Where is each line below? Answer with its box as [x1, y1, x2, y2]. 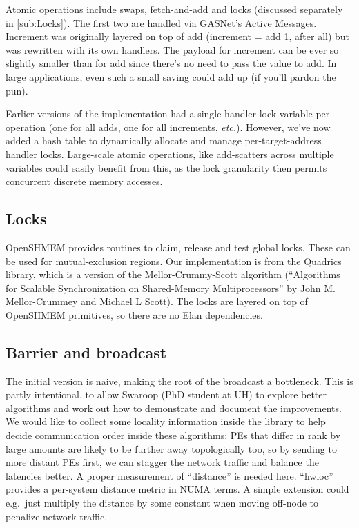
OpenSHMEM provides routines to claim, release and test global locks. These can [6, 239, 351, 254]
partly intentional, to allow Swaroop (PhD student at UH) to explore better [6, 387, 327, 402]
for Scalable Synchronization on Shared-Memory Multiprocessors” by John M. [6, 280, 336, 295]
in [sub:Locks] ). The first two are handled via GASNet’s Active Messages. [6, 15, 317, 30]
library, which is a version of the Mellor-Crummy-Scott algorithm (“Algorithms [6, 267, 340, 282]
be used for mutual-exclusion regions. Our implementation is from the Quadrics [6, 253, 342, 268]
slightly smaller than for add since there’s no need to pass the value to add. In [6, 56, 337, 70]
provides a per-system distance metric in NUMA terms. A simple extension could [6, 482, 349, 496]
